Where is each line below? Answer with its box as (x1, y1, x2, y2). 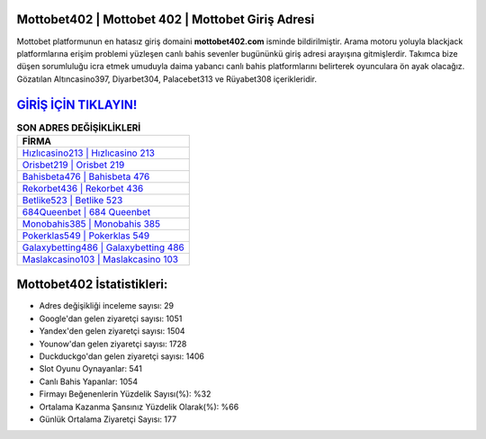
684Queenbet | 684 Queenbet (22, 205, 151, 218)
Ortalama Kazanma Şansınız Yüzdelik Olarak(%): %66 (39, 401, 239, 412)
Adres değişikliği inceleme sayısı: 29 (39, 300, 175, 311)
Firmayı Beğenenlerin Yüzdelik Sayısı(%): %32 (39, 389, 211, 399)
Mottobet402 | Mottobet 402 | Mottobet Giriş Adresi (16, 12, 315, 27)
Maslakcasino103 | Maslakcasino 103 (22, 253, 179, 265)
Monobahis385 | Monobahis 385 (22, 217, 161, 229)
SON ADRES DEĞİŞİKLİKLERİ (16, 121, 141, 134)
